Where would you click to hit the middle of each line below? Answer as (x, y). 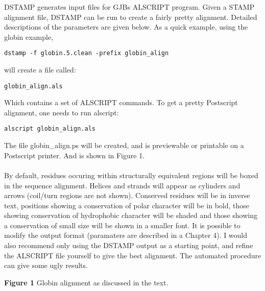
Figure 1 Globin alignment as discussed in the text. (86, 282)
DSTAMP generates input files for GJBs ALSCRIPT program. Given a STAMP (129, 7)
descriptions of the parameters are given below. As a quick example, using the (126, 27)
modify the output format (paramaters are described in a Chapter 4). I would (126, 235)
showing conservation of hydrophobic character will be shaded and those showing (131, 215)
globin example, (29, 37)
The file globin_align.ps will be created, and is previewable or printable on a (124, 145)
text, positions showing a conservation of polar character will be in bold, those (127, 205)
